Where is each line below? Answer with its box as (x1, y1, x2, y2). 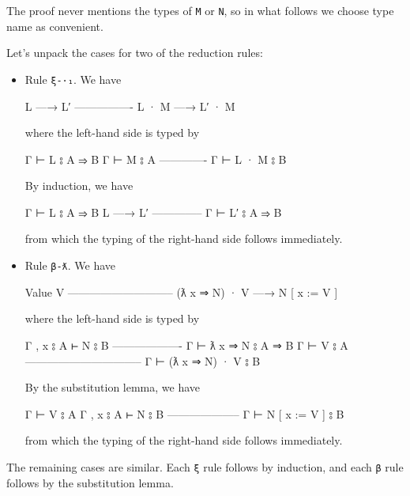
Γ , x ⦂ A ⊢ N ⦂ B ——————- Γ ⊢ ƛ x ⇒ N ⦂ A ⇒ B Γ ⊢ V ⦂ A (24, 336, 348, 353)
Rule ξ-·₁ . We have (24, 70, 122, 87)
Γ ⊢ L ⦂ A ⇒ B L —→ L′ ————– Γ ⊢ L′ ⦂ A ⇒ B (24, 203, 282, 220)
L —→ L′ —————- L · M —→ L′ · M (24, 97, 235, 114)
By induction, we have (24, 177, 134, 194)
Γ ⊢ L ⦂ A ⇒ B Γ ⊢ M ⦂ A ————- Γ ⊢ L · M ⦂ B (24, 150, 287, 167)
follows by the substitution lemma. (6, 474, 174, 490)
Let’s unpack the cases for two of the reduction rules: (6, 44, 263, 61)
